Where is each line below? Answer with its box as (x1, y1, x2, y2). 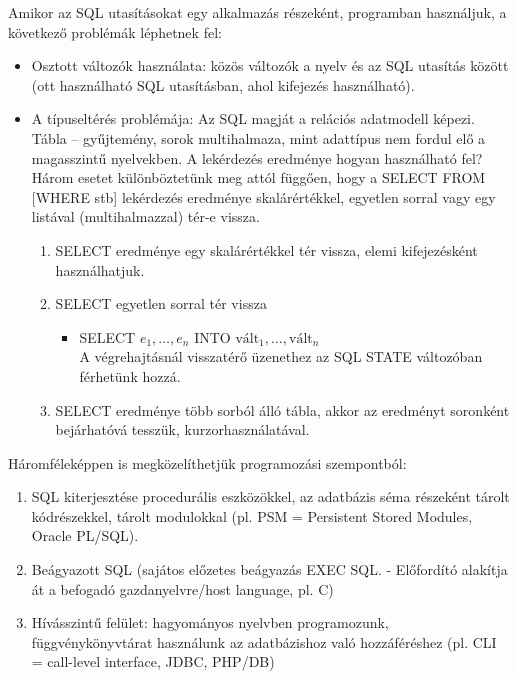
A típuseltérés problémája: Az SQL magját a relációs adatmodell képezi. (31, 108, 475, 129)
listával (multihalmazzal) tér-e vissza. (31, 206, 260, 227)
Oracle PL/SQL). (31, 525, 139, 546)
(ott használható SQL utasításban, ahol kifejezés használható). (31, 74, 415, 95)
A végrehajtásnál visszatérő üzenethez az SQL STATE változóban (79, 346, 483, 367)
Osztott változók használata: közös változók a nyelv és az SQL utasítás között (31, 55, 509, 76)
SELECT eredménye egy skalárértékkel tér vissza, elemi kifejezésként (55, 239, 478, 260)
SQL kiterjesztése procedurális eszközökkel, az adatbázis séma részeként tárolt (31, 486, 510, 507)
